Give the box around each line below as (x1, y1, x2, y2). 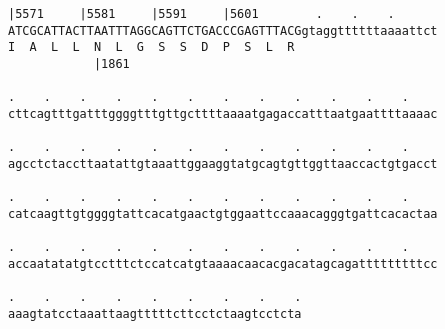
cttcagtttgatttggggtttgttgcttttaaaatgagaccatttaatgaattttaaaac (8, 106, 438, 121)
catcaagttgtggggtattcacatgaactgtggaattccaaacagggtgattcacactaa (8, 206, 438, 221)
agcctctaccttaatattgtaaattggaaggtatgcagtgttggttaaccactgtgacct (8, 156, 438, 171)
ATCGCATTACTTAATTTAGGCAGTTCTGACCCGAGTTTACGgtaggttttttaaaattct (8, 23, 438, 38)
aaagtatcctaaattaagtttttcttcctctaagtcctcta (8, 306, 302, 321)
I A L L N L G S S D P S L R (8, 40, 295, 55)
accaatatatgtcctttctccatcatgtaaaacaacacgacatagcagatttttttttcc (8, 256, 438, 271)
